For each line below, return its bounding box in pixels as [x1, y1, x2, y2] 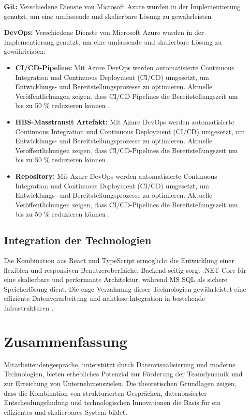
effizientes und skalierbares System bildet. [4, 406, 128, 417]
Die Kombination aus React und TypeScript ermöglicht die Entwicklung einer [4, 255, 235, 265]
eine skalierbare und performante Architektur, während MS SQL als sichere [4, 274, 227, 284]
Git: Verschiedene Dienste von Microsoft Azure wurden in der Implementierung [4, 1, 241, 11]
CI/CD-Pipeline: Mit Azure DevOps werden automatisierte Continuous [15, 62, 235, 72]
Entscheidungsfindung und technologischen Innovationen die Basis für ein [4, 397, 221, 407]
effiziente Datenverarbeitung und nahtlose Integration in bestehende [4, 293, 205, 303]
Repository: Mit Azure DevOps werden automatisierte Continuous [15, 171, 217, 181]
